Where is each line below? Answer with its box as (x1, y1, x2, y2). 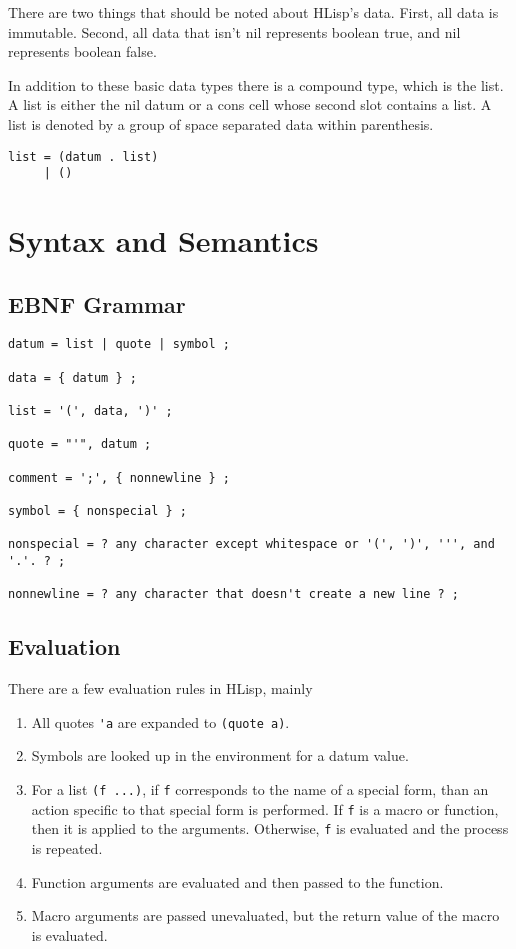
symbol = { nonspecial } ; (8, 504, 187, 519)
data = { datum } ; (8, 370, 137, 385)
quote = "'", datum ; (8, 437, 152, 452)
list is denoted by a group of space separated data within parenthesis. (8, 113, 434, 134)
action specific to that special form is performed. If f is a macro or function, (31, 798, 499, 819)
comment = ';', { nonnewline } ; (8, 470, 230, 485)
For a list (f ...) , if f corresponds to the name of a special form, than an (31, 779, 489, 799)
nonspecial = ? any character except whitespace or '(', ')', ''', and (8, 537, 495, 552)
